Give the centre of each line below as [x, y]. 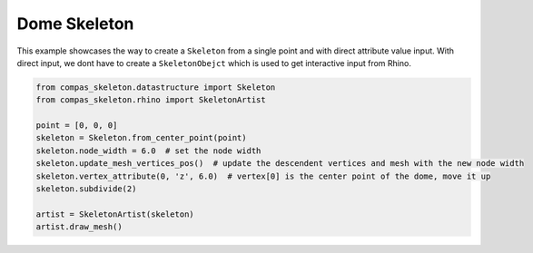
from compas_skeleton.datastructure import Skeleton [156, 87]
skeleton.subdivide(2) [86, 189]
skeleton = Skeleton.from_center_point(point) [141, 138]
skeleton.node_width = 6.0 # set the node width [148, 151]
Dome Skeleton [75, 24]
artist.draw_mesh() [79, 227]
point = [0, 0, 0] [77, 126]
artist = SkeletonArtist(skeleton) [115, 214]
